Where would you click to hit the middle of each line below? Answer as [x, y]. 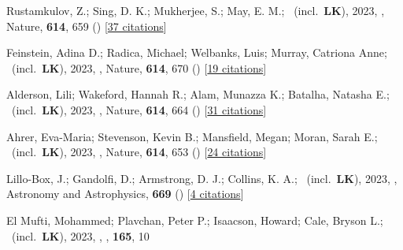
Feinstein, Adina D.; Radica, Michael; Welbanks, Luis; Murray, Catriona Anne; [197, 52]
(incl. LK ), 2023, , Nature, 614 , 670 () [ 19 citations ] [139, 67]
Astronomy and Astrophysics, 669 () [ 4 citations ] [125, 194]
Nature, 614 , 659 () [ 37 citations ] [87, 26]
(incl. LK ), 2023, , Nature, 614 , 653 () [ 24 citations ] [139, 152]
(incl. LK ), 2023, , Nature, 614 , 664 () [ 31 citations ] [139, 109]
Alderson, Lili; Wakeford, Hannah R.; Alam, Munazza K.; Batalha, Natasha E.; [198, 94]
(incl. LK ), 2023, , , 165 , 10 [80, 235]
